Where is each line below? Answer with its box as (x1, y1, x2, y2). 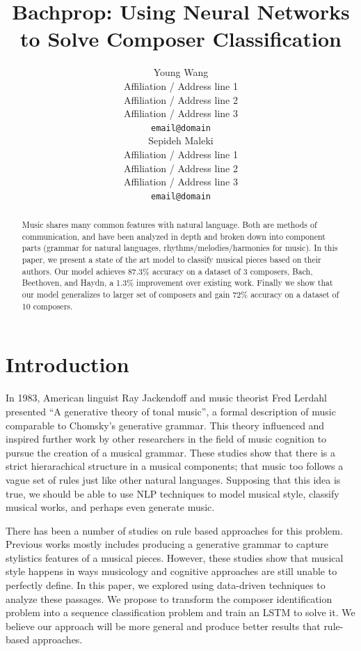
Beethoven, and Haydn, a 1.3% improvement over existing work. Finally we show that (22, 277, 333, 289)
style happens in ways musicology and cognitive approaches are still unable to (6, 564, 337, 579)
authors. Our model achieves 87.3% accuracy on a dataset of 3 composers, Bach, (22, 265, 313, 277)
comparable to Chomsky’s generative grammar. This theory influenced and (6, 418, 325, 432)
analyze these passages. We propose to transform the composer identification (6, 591, 332, 606)
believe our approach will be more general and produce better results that (6, 618, 321, 633)
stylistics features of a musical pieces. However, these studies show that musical (6, 550, 344, 565)
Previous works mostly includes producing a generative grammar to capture (6, 537, 328, 551)
